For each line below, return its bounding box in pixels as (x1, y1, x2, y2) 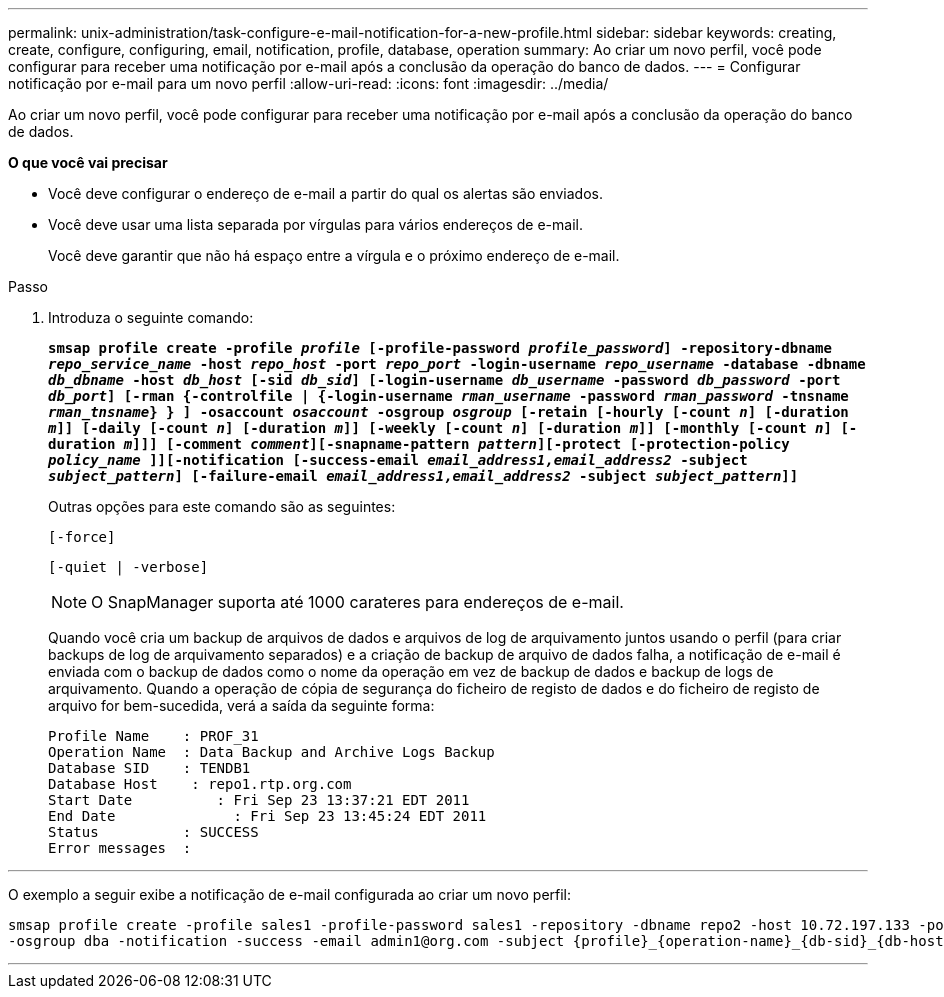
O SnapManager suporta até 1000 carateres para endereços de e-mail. (91, 592, 624, 612)
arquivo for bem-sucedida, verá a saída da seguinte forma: (48, 697, 435, 714)
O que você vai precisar (8, 154, 168, 171)
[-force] (48, 529, 116, 545)
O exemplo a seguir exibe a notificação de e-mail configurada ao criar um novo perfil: (8, 886, 572, 903)
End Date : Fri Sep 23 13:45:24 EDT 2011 (48, 808, 487, 824)
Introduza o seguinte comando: (48, 309, 254, 326)
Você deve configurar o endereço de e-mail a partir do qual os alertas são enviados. (48, 185, 603, 202)
